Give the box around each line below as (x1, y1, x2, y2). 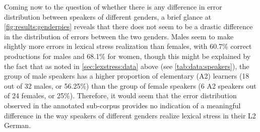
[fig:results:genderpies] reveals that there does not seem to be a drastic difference (4, 21, 253, 32)
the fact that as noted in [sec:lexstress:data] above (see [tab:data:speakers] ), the (4, 60, 249, 71)
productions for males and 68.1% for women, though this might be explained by (4, 50, 251, 61)
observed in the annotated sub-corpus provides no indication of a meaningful (4, 100, 241, 110)
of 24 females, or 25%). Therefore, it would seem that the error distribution (4, 90, 237, 101)
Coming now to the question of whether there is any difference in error (4, 2, 222, 12)
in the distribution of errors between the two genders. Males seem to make (4, 31, 234, 41)
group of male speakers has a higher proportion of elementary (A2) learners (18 (4, 71, 249, 81)
